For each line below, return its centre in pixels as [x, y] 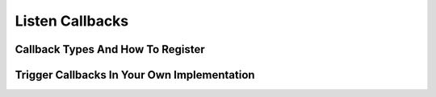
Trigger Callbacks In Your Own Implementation [135, 75]
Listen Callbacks [72, 21]
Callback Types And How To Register [110, 49]
